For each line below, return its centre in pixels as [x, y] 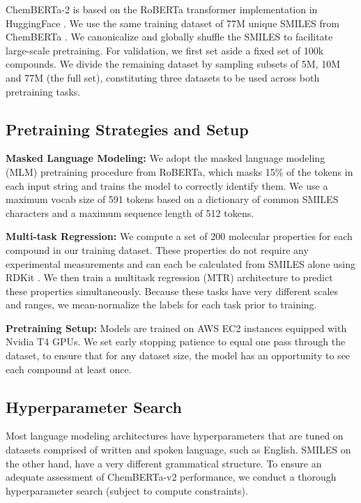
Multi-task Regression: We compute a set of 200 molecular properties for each [179, 236]
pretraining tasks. [43, 91]
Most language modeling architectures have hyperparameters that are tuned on [175, 436]
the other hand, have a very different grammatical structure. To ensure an [164, 463]
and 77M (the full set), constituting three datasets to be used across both [163, 77]
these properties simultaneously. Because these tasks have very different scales [172, 291]
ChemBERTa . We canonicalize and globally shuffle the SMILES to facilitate [169, 37]
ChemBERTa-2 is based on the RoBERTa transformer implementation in [162, 9]
